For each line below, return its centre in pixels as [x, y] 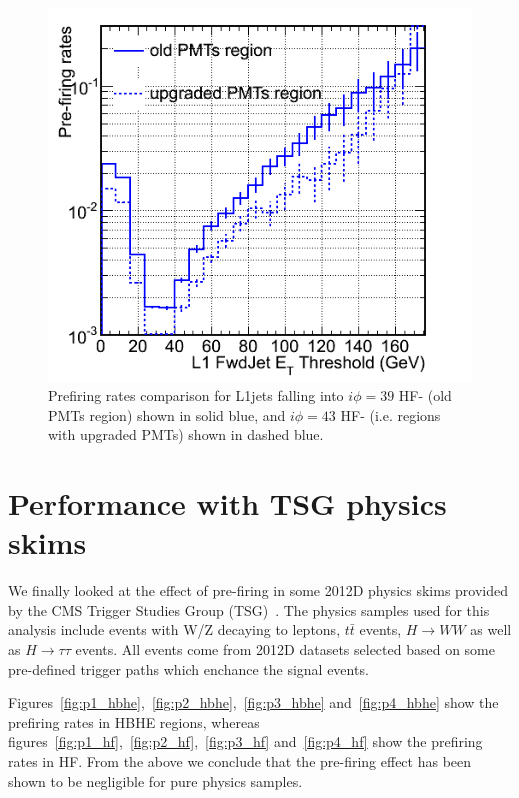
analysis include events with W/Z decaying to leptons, [174, 629]
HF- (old [425, 395]
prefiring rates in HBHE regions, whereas [134, 721]
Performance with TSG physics [227, 503]
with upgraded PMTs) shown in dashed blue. [186, 434]
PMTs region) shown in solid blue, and [167, 414]
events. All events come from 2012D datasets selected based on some [285, 649]
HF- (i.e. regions [390, 414]
